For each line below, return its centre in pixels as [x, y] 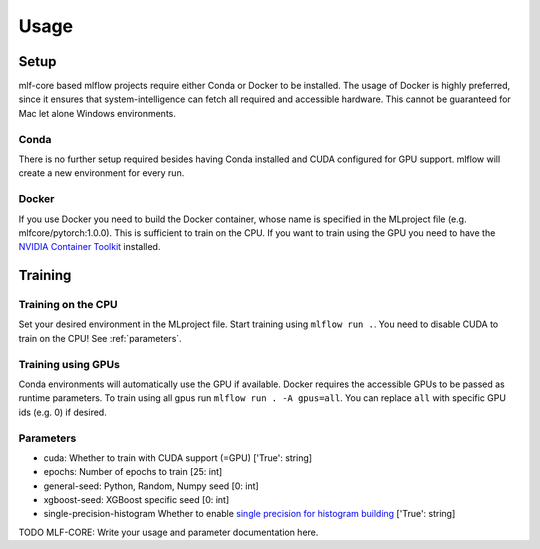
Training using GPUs [69, 364]
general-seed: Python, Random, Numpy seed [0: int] [151, 486]
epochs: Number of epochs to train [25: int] [133, 472]
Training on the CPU [68, 305]
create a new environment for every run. [101, 173]
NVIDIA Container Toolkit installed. [89, 247]
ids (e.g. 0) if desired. [62, 412]
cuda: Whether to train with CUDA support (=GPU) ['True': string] [178, 457]
